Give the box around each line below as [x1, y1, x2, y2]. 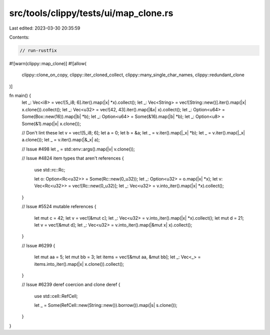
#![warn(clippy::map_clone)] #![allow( [9, 60, 87, 66]
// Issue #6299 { [21, 242, 55, 248]
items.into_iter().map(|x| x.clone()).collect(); [34, 261, 124, 267]
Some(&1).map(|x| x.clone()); [21, 120, 81, 126]
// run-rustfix [19, 48, 57, 53]
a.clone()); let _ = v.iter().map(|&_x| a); [21, 137, 100, 143]
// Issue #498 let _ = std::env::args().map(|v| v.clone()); [21, 146, 135, 152]
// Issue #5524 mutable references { [21, 204, 96, 210]
